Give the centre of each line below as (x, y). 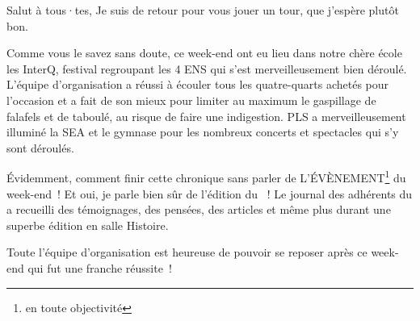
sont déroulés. (40, 147)
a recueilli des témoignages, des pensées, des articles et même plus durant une (199, 209)
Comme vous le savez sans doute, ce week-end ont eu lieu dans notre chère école (204, 53)
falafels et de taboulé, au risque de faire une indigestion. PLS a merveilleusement (206, 116)
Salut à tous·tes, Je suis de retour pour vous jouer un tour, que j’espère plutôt (203, 10)
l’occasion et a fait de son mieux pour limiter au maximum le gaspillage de (191, 100)
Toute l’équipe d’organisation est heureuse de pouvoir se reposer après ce (187, 252)
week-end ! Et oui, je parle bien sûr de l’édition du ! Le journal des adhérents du (210, 193)
